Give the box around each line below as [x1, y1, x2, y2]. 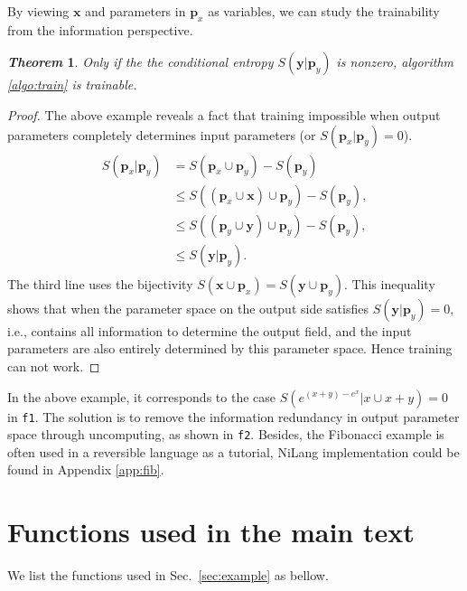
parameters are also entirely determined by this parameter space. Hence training [7, 339, 453, 358]
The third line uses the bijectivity [7, 274, 193, 293]
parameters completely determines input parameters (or [7, 125, 316, 144]
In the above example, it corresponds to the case [7, 387, 276, 406]
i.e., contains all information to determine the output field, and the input [7, 321, 412, 340]
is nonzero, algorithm [336, 52, 454, 71]
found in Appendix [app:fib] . [7, 460, 164, 479]
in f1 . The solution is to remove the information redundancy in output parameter [7, 407, 460, 426]
